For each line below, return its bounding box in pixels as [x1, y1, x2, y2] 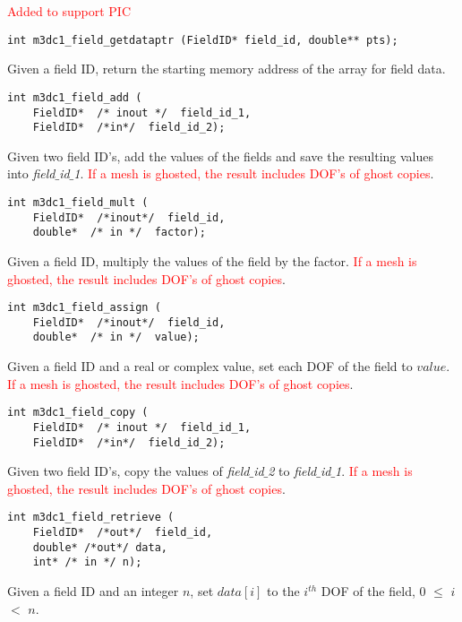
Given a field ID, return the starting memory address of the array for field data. [7, 59, 446, 78]
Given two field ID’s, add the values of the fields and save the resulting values [7, 146, 433, 165]
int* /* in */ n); [32, 556, 142, 569]
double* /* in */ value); [32, 331, 200, 344]
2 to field [268, 462, 317, 480]
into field [7, 164, 56, 183]
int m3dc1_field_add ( [7, 91, 142, 104]
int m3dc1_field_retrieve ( [7, 511, 175, 524]
